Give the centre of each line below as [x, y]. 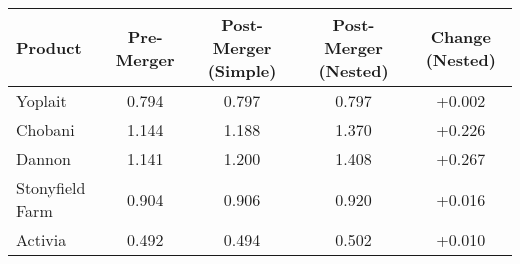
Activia [41, 239]
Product [49, 47]
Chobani [45, 129]
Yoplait [41, 100]
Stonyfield [51, 187]
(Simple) [242, 70]
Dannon [43, 158]
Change [460, 36]
